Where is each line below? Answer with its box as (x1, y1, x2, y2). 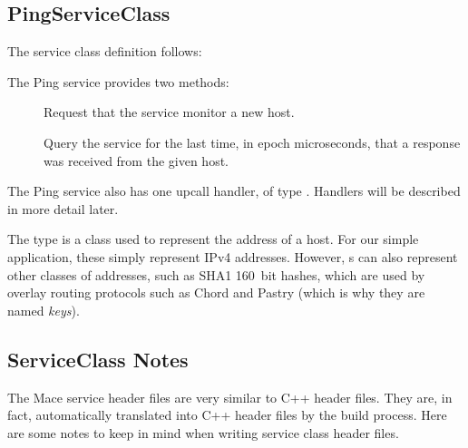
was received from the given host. (44, 151, 229, 170)
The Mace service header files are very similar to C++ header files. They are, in (7, 387, 453, 406)
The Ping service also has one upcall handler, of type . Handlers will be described (7, 181, 461, 200)
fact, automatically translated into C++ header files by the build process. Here (7, 405, 447, 424)
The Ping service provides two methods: (7, 72, 229, 91)
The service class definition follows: (7, 42, 202, 61)
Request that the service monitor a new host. (44, 102, 295, 122)
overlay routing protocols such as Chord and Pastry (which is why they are (7, 283, 425, 302)
